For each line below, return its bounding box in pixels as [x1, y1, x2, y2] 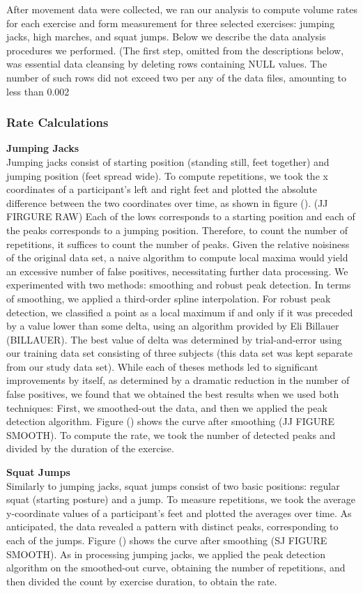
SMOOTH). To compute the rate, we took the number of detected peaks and [6, 427, 336, 442]
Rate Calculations [6, 114, 109, 131]
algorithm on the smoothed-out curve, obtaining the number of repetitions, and [6, 560, 346, 575]
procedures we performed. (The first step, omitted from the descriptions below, [6, 43, 344, 57]
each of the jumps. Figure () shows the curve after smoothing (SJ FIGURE [6, 533, 327, 547]
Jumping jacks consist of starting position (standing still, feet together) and [6, 154, 330, 169]
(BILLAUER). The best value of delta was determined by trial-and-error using [6, 332, 342, 346]
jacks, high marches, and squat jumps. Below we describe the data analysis [6, 29, 326, 44]
